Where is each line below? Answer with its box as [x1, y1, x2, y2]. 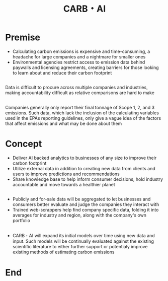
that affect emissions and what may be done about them [5, 120, 122, 126]
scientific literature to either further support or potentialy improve [12, 244, 148, 250]
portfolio [12, 218, 30, 224]
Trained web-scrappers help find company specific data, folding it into [12, 207, 159, 213]
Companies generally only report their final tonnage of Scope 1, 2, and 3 [5, 104, 155, 110]
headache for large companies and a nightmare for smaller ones [12, 53, 146, 59]
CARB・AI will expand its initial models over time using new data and [12, 233, 155, 239]
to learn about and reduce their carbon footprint [12, 69, 112, 76]
